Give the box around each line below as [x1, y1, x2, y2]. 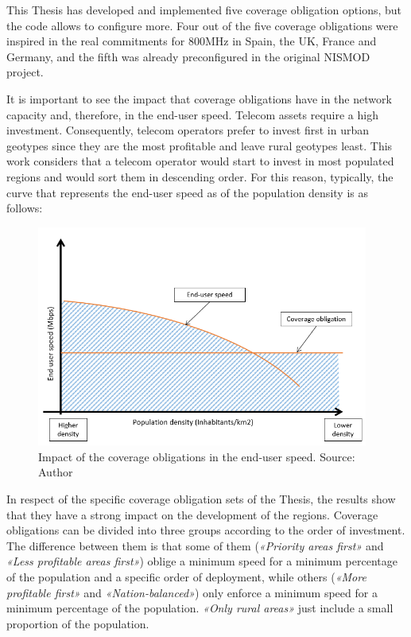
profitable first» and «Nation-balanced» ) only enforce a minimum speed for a [6, 584, 378, 600]
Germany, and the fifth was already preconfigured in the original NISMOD [6, 48, 370, 64]
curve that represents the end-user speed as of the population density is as [6, 184, 368, 200]
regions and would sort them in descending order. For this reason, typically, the [6, 168, 394, 184]
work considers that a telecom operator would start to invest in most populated [6, 153, 394, 169]
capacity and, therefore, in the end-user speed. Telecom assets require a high [6, 106, 378, 122]
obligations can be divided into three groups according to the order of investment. [6, 522, 405, 538]
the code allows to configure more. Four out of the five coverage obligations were [6, 17, 398, 33]
